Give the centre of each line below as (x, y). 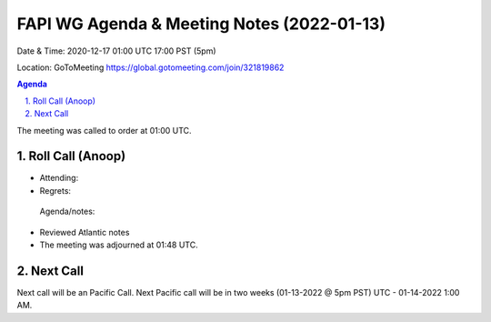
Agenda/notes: (67, 211)
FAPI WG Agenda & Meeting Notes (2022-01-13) (201, 24)
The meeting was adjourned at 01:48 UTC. (119, 245)
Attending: (59, 178)
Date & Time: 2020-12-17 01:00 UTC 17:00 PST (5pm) (117, 51)
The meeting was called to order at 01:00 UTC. (104, 130)
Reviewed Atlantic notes (85, 232)
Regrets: (55, 190)
